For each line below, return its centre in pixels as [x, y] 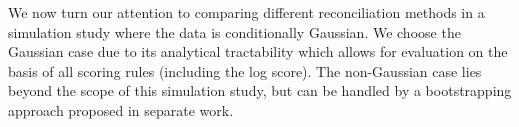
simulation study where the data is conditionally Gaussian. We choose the [234, 31]
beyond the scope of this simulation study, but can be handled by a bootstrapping [260, 90]
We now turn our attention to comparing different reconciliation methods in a [246, 12]
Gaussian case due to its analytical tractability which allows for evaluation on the [258, 51]
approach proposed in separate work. [121, 109]
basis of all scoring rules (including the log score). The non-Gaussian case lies [245, 70]
